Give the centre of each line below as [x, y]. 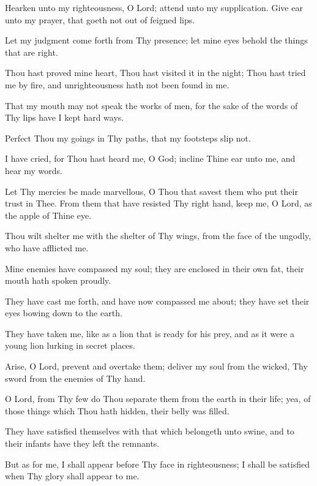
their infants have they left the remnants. [82, 443]
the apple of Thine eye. [48, 215]
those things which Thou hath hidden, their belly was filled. [117, 410]
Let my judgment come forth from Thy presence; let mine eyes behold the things [156, 40]
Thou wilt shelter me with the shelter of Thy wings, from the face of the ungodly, [158, 236]
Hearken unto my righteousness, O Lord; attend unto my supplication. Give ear [154, 7]
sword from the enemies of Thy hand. [75, 378]
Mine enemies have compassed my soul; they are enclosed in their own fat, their [155, 268]
